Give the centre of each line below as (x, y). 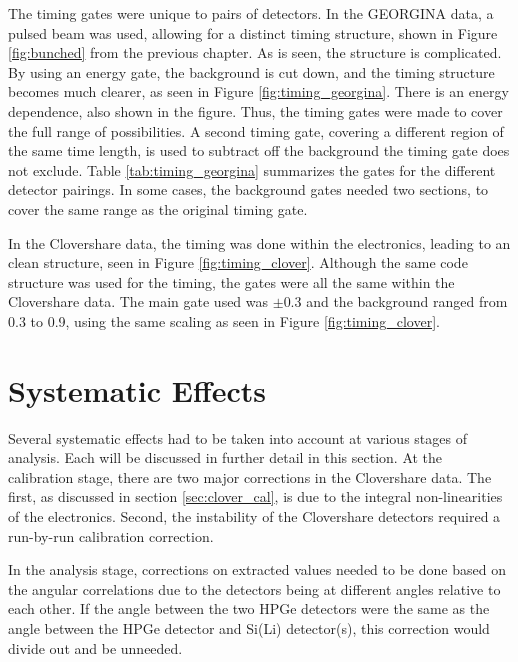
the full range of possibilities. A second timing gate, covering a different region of (256, 130)
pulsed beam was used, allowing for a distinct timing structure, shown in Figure (253, 32)
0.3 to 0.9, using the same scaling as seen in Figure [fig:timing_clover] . (224, 320)
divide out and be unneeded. (95, 647)
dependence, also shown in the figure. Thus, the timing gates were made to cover (255, 110)
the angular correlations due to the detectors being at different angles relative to (254, 588)
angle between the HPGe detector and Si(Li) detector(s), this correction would (249, 627)
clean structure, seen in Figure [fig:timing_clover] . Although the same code (238, 262)
